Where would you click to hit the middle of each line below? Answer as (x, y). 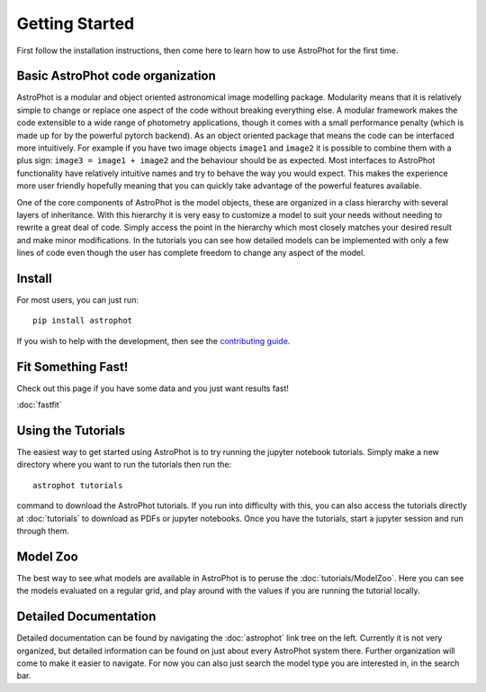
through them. (43, 531)
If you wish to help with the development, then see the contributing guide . (153, 341)
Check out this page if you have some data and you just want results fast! (153, 388)
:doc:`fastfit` (39, 405)
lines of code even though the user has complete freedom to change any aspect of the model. (191, 253)
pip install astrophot (83, 321)
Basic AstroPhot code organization (116, 76)
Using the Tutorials (71, 430)
